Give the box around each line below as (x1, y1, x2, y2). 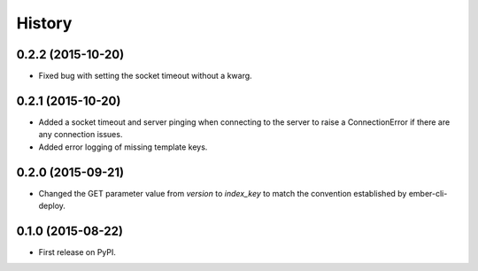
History (16, 13, 73, 33)
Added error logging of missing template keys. (38, 142, 208, 152)
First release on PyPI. (38, 246, 117, 257)
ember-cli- (408, 188, 448, 198)
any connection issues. (38, 129, 123, 140)
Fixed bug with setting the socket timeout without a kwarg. (38, 71, 252, 81)
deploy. (38, 200, 66, 212)
